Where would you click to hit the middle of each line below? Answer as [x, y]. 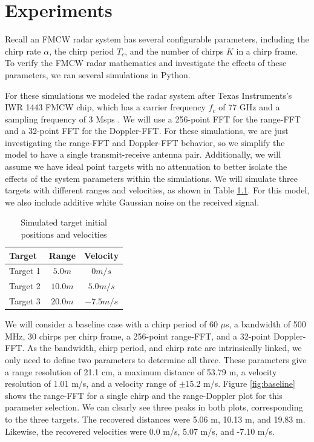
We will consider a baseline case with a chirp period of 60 [111, 324]
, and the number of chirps [174, 51]
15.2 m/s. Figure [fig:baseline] [240, 383]
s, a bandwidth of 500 [266, 324]
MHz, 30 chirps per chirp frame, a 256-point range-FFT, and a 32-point [138, 336]
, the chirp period [82, 51]
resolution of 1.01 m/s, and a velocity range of [90, 383]
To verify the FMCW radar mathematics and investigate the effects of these [146, 63]
